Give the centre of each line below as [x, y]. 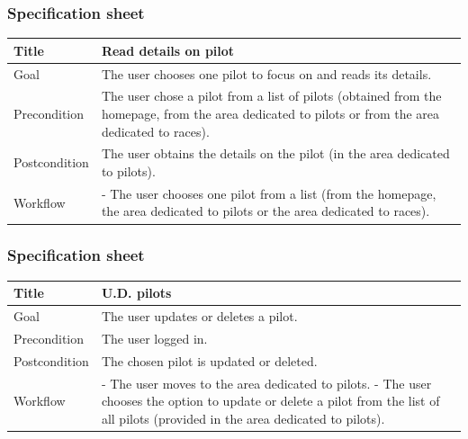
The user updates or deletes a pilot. [199, 316]
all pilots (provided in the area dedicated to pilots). [243, 418]
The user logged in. [154, 338]
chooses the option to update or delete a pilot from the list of [270, 401]
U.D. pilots [136, 293]
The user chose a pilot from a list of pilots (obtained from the [271, 96]
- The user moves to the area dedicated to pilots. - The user [266, 383]
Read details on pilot [168, 50]
